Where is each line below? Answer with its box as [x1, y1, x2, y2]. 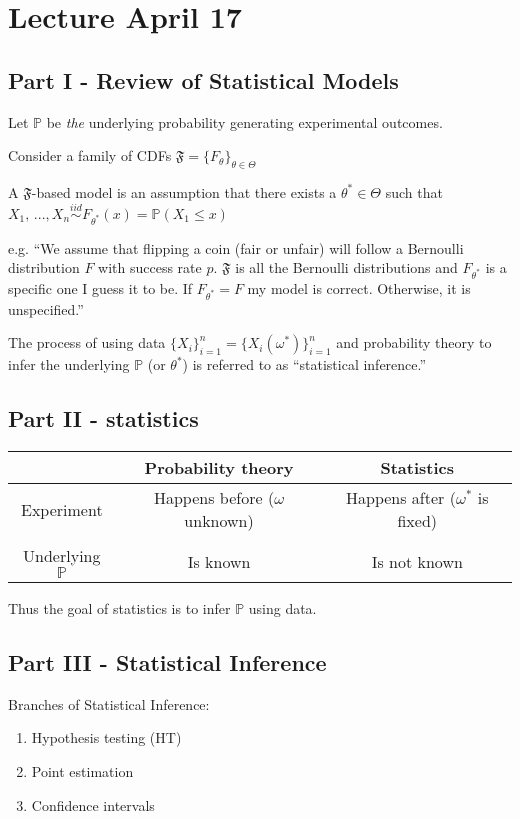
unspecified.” [8, 298, 84, 319]
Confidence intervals [31, 794, 155, 815]
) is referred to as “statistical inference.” [182, 354, 427, 375]
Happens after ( [346, 486, 456, 510]
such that [385, 181, 443, 202]
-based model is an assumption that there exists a [31, 181, 337, 202]
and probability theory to [336, 332, 492, 353]
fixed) [397, 509, 438, 533]
